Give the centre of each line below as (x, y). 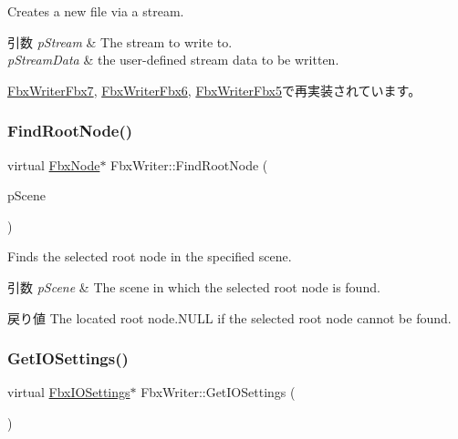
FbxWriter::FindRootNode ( (189, 164)
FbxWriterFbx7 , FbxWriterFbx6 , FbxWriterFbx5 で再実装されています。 (214, 90)
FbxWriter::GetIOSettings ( (218, 392)
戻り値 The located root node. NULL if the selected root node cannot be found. (229, 317)
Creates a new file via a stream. (96, 11)
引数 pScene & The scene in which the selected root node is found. (194, 286)
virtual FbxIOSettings (69, 392)
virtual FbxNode (54, 164)
